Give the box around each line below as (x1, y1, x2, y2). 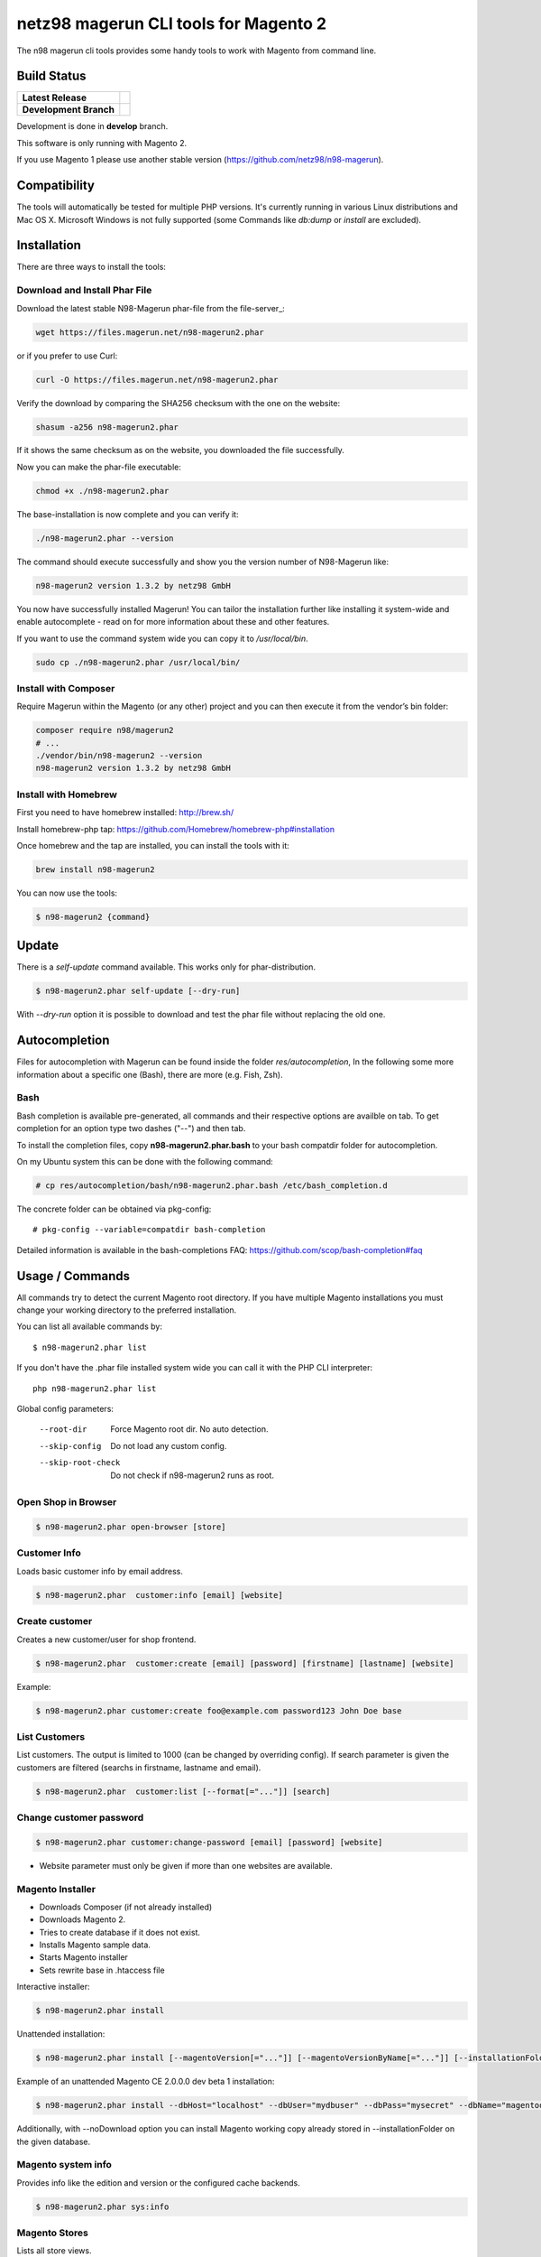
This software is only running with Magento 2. (16, 137, 188, 148)
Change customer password (16, 1811, 144, 1824)
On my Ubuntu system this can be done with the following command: (16, 1156, 274, 1166)
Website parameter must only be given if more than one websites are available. (39, 1860, 333, 1871)
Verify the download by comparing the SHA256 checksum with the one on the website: (16, 397, 341, 408)
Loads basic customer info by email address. (16, 1565, 184, 1576)
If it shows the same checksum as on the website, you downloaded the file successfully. (16, 445, 344, 456)
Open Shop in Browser (16, 1496, 117, 1509)
